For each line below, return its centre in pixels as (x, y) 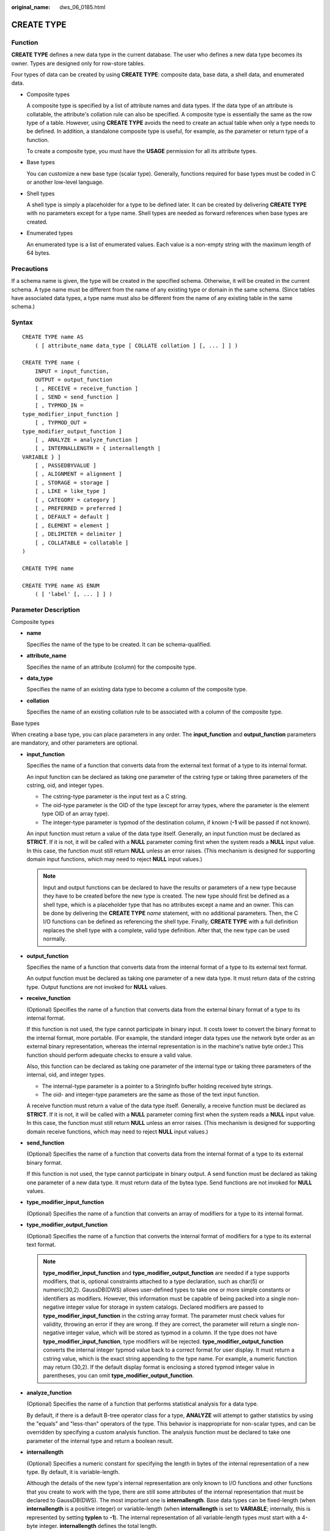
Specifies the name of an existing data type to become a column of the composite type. (137, 690)
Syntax (22, 323)
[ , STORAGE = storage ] (72, 483)
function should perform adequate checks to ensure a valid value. (109, 1055)
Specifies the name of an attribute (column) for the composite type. (112, 667)
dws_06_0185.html (82, 7)
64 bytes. (39, 253)
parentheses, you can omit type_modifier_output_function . (119, 1375)
